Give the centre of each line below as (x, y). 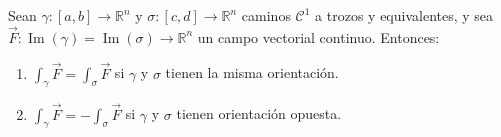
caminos (266, 15)
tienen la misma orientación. (252, 72)
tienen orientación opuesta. (259, 113)
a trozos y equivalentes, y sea (404, 15)
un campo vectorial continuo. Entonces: (318, 36)
